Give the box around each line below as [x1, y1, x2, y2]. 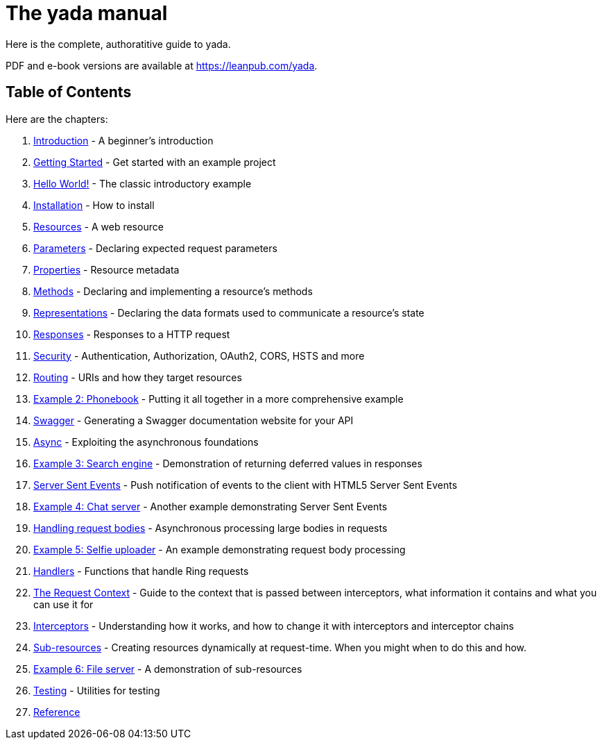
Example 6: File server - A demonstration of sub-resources [33, 662, 302, 675]
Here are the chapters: [6, 112, 108, 125]
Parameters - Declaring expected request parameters [33, 242, 277, 254]
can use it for [33, 598, 94, 610]
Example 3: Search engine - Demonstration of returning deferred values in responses [33, 457, 422, 469]
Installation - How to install [33, 199, 155, 211]
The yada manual [6, 1, 168, 25]
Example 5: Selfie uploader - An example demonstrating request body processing [33, 543, 406, 555]
